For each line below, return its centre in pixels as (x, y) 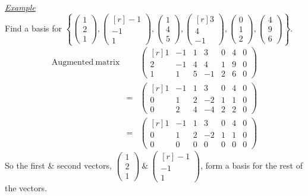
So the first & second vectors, (58, 165)
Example (20, 7)
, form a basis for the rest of (252, 165)
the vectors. (26, 187)
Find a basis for (34, 28)
